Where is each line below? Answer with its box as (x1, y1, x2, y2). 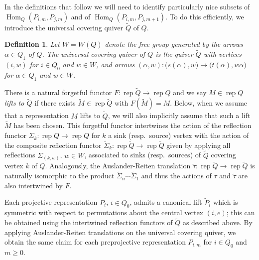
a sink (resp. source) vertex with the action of (108, 130, 249, 140)
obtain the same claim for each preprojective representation (4, 237, 186, 247)
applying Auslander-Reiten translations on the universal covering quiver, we (4, 227, 236, 237)
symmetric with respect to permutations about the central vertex (4, 207, 204, 218)
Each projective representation (4, 197, 98, 207)
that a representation (4, 110, 69, 121)
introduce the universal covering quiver (4, 22, 124, 32)
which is (213, 197, 238, 207)
